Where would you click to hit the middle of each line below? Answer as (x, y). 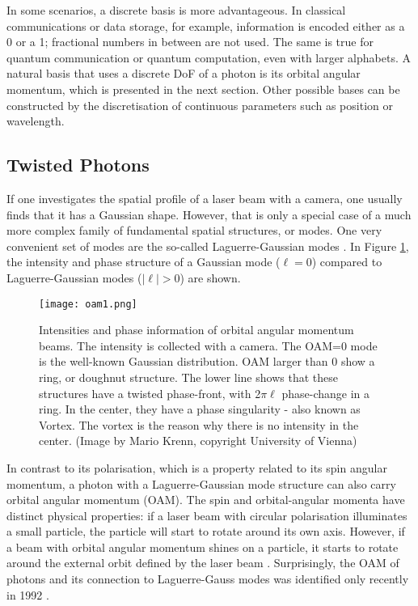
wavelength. (36, 121)
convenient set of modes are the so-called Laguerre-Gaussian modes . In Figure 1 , (208, 246)
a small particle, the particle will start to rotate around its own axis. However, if (206, 531)
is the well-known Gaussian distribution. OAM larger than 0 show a (207, 361)
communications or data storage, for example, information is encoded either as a (206, 25)
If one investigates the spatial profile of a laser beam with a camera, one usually (205, 198)
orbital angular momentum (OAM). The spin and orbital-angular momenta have (206, 500)
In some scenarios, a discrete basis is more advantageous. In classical (176, 10)
